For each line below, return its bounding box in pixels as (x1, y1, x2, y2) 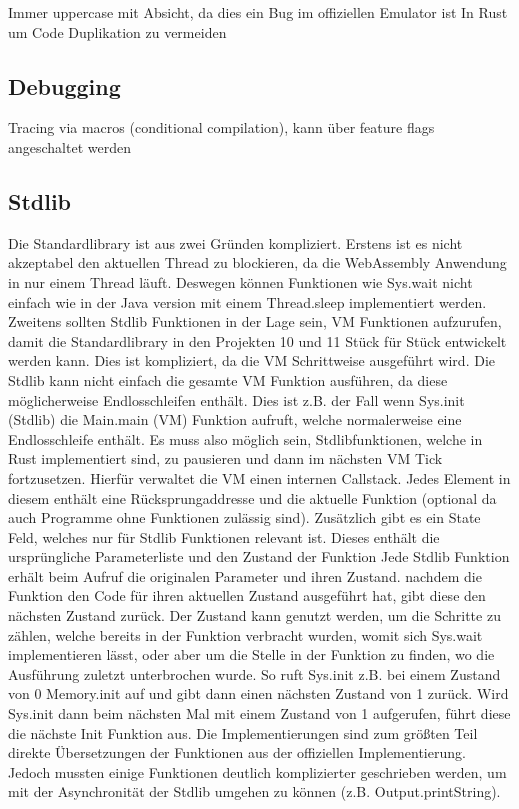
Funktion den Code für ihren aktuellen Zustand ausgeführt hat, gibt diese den (8, 585, 486, 606)
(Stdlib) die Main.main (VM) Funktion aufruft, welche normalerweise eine (8, 409, 462, 430)
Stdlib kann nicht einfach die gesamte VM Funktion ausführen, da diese (8, 369, 448, 390)
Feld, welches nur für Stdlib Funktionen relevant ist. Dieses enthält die (8, 526, 440, 547)
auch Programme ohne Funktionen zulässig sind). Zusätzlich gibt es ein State (8, 507, 481, 528)
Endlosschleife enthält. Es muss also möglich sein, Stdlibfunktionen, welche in (8, 428, 483, 449)
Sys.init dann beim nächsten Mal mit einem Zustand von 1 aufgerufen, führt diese (8, 703, 511, 724)
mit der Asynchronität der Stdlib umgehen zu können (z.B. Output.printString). (8, 781, 501, 802)
